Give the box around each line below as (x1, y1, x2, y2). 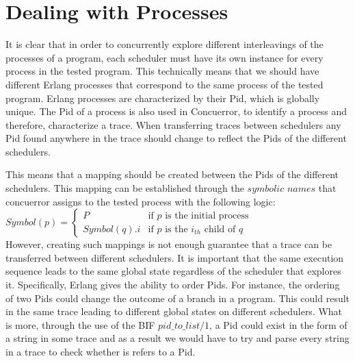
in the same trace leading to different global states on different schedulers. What (5, 304, 343, 319)
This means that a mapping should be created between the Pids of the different (5, 167, 339, 182)
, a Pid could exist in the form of (209, 317, 347, 332)
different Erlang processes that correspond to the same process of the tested (5, 77, 324, 91)
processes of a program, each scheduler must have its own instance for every (5, 50, 324, 64)
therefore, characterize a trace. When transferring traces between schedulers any (5, 117, 341, 132)
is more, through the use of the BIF (5, 317, 155, 332)
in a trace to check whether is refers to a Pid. (5, 345, 196, 358)
